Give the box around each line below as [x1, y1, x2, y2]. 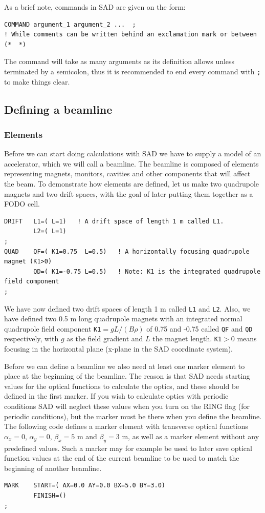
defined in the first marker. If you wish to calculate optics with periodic [4, 391, 229, 401]
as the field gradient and [67, 333, 143, 344]
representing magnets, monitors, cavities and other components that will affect [4, 168, 251, 179]
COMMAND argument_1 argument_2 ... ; [4, 20, 136, 28]
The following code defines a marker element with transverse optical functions [4, 421, 248, 432]
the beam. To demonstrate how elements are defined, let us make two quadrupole [4, 178, 259, 189]
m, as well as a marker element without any [122, 430, 259, 441]
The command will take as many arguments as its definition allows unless [4, 56, 235, 67]
